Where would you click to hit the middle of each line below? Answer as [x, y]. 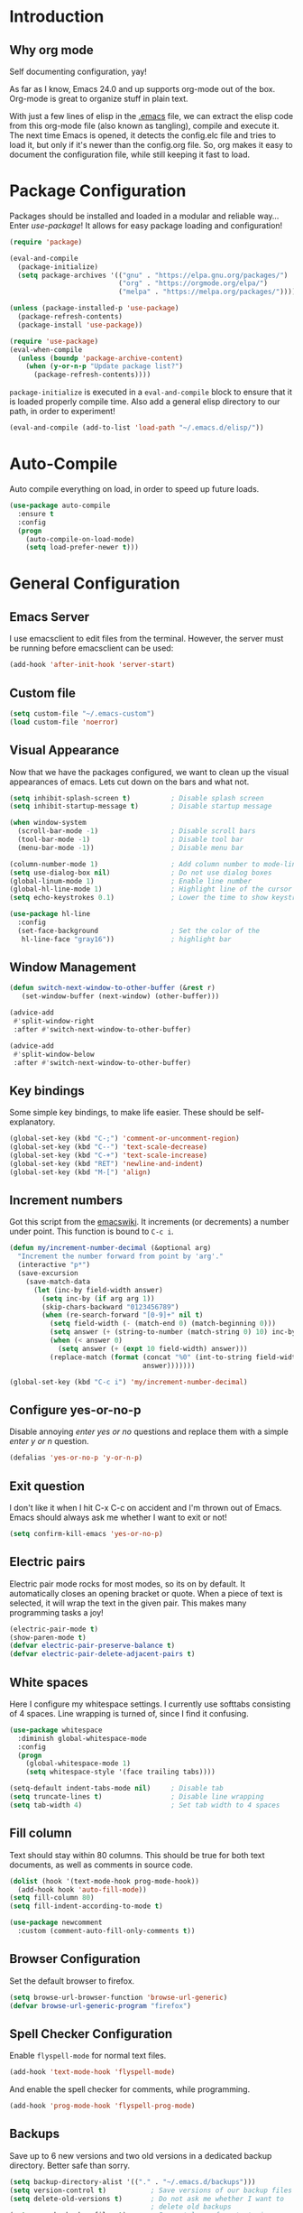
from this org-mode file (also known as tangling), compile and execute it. [144, 125]
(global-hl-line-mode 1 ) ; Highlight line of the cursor [151, 889]
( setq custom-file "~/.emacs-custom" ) [82, 713]
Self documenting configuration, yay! [78, 71]
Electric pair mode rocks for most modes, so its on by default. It [128, 1583]
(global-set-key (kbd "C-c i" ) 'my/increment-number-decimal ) [129, 1382]
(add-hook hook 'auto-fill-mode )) [82, 1889]
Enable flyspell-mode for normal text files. [88, 2056]
